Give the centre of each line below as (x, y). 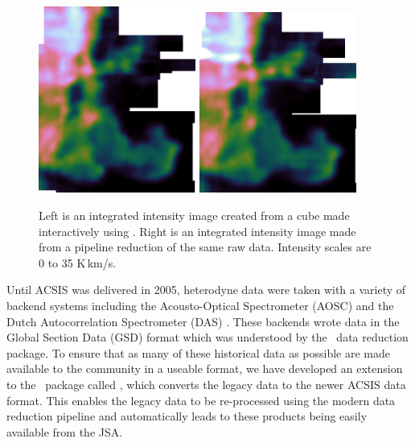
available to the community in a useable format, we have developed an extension (205, 368)
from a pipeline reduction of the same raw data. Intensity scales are (205, 247)
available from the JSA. (65, 431)
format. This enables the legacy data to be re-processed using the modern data (201, 400)
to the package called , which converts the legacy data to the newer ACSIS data (206, 384)
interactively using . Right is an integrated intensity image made (197, 231)
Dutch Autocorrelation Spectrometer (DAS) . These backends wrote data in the (203, 321)
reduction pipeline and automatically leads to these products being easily (187, 416)
